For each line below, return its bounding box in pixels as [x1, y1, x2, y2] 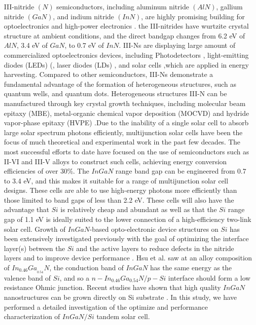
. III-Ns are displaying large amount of [119, 40, 236, 50]
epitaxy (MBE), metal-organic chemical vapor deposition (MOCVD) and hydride [4, 108, 249, 118]
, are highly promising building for [141, 11, 245, 21]
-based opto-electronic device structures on [89, 223, 219, 234]
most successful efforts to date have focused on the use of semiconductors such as [4, 146, 249, 156]
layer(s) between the [4, 243, 65, 253]
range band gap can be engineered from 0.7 [115, 166, 246, 176]
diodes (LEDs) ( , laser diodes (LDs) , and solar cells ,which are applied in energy [4, 59, 249, 70]
